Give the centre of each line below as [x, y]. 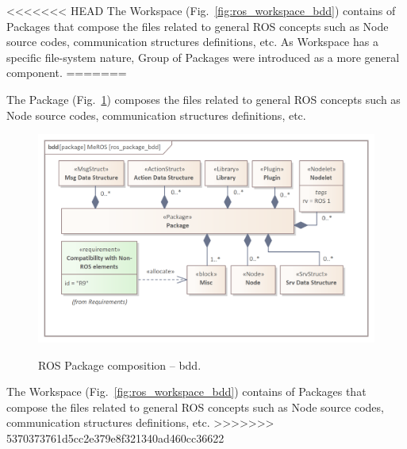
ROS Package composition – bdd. [120, 365]
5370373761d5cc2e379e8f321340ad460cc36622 [115, 438]
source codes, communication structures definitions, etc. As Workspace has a [192, 42]
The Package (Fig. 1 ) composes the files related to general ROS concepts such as [203, 99]
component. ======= [67, 73]
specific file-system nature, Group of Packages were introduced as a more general [203, 57]
